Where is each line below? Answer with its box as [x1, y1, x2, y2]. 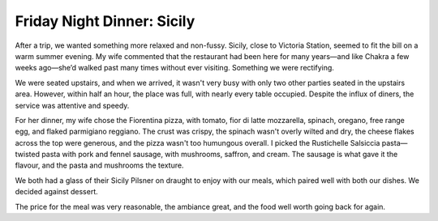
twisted [15, 150, 41, 159]
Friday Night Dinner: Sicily [15, 12, 195, 30]
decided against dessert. [15, 187, 99, 197]
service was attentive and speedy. [15, 100, 130, 110]
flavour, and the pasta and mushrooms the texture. [15, 160, 184, 170]
